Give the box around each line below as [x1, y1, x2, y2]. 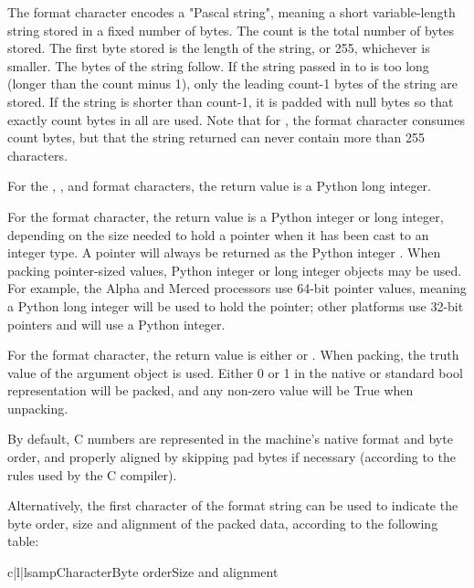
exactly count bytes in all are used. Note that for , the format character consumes [7, 110, 465, 129]
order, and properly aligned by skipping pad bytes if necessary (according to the [7, 447, 456, 467]
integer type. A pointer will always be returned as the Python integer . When [7, 243, 441, 262]
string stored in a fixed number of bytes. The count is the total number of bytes [7, 20, 454, 39]
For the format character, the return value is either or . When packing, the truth [7, 345, 459, 364]
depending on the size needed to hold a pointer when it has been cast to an [7, 225, 429, 244]
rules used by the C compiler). [7, 465, 177, 484]
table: [7, 531, 39, 551]
